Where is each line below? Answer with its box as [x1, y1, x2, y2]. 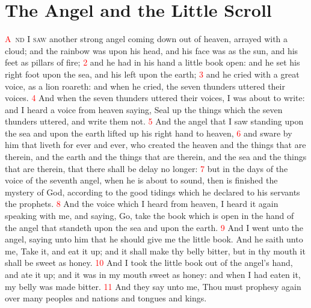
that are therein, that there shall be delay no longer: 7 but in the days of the [5, 162, 288, 174]
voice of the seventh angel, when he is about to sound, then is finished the [5, 174, 278, 186]
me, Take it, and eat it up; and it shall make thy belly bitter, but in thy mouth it [5, 244, 306, 257]
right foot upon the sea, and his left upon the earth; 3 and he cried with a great [5, 67, 300, 80]
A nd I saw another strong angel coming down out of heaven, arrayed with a [5, 32, 288, 45]
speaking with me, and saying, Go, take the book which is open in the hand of [5, 209, 294, 222]
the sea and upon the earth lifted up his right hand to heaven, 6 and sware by [5, 126, 292, 139]
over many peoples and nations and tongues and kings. [5, 292, 207, 304]
